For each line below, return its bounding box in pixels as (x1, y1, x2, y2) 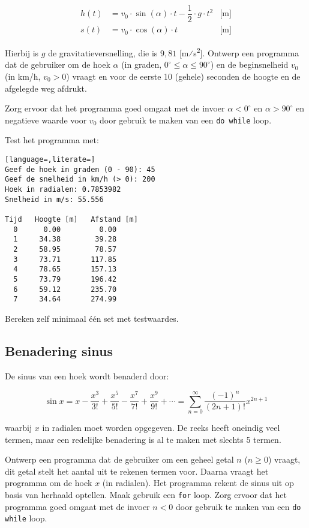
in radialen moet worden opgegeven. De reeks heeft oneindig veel (42, 421, 280, 434)
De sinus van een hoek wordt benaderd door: (5, 369, 169, 382)
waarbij (5, 421, 32, 434)
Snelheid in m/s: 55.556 (5, 195, 104, 204)
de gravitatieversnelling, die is (48, 46, 158, 59)
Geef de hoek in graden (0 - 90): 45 (5, 165, 155, 174)
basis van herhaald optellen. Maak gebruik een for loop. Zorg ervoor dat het (5, 488, 287, 501)
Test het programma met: (5, 134, 99, 146)
